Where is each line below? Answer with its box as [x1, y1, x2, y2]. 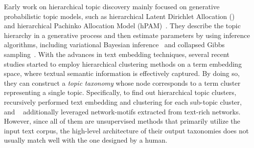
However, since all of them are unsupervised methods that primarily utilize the [4, 116, 240, 126]
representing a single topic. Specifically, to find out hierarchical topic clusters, [4, 87, 236, 97]
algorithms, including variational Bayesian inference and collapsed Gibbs [4, 39, 225, 50]
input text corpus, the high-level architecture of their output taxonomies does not [4, 125, 249, 135]
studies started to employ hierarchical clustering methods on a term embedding [4, 58, 242, 69]
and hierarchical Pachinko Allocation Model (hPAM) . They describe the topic [4, 20, 241, 31]
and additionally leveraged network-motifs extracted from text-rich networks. [4, 106, 241, 116]
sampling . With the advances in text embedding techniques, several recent [4, 49, 230, 59]
